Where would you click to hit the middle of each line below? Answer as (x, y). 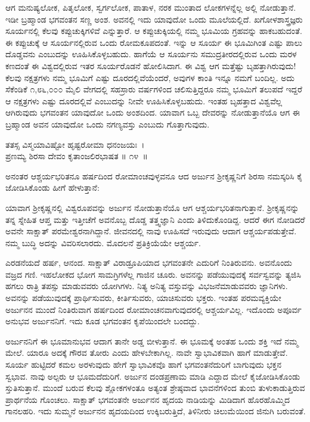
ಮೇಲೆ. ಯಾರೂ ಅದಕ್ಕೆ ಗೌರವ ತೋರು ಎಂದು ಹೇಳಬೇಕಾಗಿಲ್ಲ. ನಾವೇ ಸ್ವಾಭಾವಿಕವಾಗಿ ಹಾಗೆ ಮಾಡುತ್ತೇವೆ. (147, 353)
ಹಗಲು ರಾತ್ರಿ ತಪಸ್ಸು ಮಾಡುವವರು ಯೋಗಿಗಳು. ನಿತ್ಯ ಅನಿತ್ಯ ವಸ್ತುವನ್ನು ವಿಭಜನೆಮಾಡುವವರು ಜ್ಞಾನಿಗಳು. (147, 286)
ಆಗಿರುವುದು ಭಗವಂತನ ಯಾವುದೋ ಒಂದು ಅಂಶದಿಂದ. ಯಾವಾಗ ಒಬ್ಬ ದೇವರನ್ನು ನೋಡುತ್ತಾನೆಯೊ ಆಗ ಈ (153, 112)
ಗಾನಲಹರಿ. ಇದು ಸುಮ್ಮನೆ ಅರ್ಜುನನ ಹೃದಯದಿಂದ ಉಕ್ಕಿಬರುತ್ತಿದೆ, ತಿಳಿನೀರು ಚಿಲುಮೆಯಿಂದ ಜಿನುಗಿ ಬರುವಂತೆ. (156, 411)
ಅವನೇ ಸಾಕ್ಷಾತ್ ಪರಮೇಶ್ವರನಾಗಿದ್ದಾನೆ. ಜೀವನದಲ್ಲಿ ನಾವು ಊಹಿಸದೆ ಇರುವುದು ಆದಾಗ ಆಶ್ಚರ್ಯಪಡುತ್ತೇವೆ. (151, 231)
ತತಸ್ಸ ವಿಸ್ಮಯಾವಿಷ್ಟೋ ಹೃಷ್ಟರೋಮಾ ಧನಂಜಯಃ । (75, 144)
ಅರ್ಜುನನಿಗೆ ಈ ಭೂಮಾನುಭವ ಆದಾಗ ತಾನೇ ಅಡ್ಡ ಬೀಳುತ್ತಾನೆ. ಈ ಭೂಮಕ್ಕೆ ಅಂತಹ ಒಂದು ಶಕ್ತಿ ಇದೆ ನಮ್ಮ (152, 341)
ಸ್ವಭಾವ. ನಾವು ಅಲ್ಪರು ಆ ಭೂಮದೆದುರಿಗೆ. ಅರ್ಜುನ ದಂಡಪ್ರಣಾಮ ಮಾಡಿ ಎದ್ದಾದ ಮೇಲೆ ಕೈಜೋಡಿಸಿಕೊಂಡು (153, 376)
